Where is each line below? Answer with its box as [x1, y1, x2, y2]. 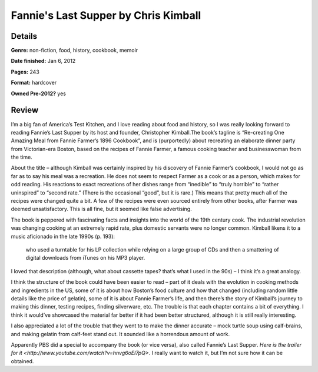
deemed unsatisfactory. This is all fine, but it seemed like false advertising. [11, 206, 192, 213]
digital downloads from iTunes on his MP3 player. [25, 254, 145, 262]
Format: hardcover [11, 79, 57, 86]
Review [11, 105, 39, 115]
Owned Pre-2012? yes [11, 90, 66, 97]
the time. [11, 153, 32, 161]
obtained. [11, 357, 34, 364]
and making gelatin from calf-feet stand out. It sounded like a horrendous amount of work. [11, 330, 230, 337]
